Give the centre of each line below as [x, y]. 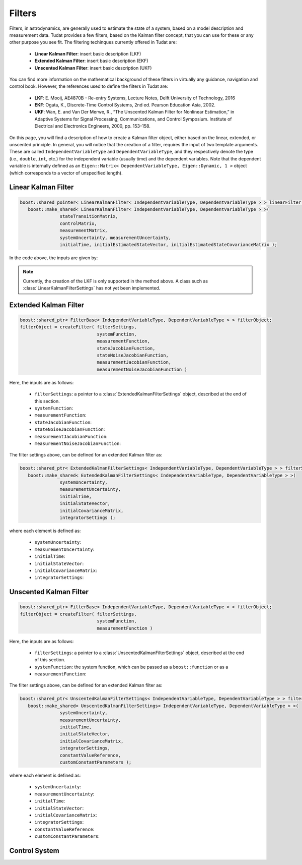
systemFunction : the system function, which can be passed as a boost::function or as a [131, 667]
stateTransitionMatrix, [89, 216]
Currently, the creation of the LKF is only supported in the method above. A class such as [116, 281]
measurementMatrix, [84, 230]
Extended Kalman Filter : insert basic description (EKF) [91, 61]
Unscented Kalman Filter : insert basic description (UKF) [93, 68]
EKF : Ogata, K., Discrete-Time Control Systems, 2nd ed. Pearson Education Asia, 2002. [125, 105]
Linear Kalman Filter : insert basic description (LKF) [88, 53]
